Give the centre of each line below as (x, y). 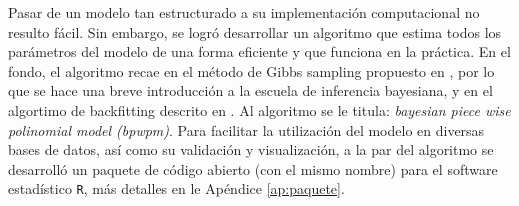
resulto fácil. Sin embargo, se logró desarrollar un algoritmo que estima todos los (255, 31)
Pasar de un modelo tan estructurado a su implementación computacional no (244, 12)
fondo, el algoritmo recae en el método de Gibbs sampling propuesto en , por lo (251, 70)
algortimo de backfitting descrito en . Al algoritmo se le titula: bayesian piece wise (259, 109)
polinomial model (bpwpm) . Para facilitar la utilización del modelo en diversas (246, 129)
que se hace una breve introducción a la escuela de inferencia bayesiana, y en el (250, 90)
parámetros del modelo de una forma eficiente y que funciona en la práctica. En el (259, 51)
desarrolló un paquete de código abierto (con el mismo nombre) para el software (253, 168)
